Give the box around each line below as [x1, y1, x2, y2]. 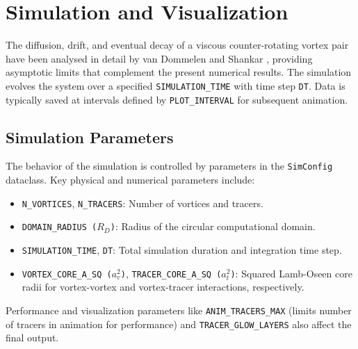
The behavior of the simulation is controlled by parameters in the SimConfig [6, 159, 333, 173]
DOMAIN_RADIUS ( [22, 222, 97, 233]
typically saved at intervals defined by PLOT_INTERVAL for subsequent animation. [6, 92, 348, 106]
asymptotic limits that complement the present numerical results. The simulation [6, 65, 352, 79]
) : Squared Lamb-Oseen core [230, 266, 352, 280]
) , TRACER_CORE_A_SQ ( [120, 266, 222, 280]
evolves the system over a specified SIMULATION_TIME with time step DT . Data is [6, 78, 345, 92]
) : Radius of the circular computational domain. [110, 219, 316, 234]
